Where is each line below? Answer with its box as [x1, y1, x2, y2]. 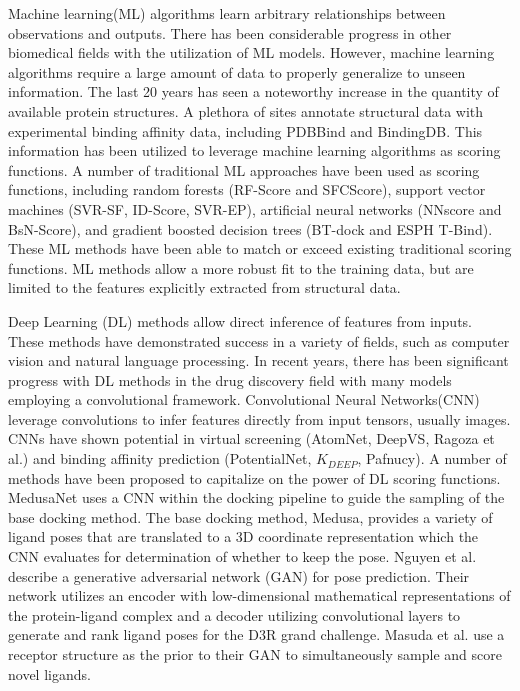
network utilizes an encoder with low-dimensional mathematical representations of [8, 585, 511, 606]
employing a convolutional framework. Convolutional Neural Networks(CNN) [8, 389, 480, 410]
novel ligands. [8, 663, 91, 684]
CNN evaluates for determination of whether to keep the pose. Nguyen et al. [8, 546, 477, 567]
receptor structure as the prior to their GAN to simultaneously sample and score [8, 644, 502, 664]
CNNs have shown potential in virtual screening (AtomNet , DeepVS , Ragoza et [8, 428, 495, 449]
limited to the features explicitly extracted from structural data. [8, 277, 401, 298]
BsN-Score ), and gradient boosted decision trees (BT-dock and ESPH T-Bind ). [8, 218, 493, 239]
